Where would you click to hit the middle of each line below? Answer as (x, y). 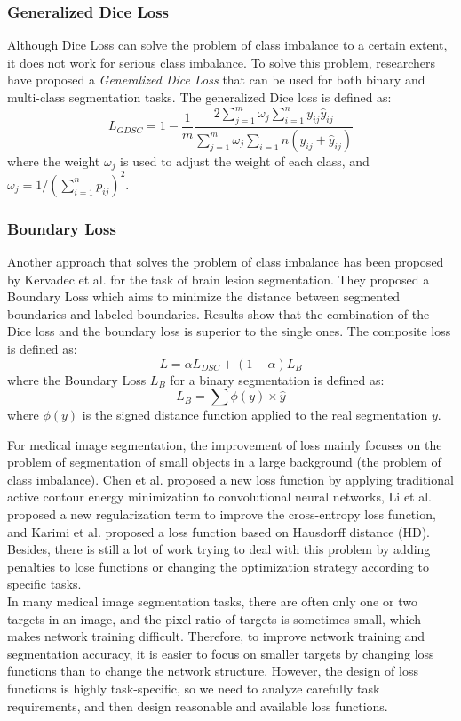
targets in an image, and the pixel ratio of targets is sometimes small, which (215, 618)
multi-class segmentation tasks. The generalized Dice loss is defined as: (199, 97)
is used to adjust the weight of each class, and (245, 160)
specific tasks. (44, 584)
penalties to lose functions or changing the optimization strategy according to (218, 566)
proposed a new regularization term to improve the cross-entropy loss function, (222, 514)
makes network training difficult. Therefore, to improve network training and (216, 636)
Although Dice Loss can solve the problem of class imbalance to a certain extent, (227, 45)
